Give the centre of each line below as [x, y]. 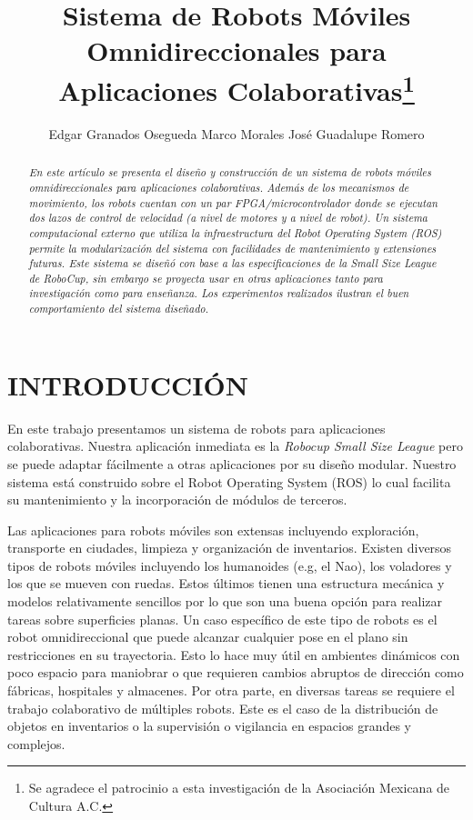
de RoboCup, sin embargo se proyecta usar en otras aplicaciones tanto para [206, 278]
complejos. [36, 743]
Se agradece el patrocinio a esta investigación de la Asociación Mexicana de [239, 788]
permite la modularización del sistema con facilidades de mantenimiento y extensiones [232, 248]
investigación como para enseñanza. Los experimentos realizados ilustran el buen [219, 293]
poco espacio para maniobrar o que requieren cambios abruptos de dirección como [236, 672]
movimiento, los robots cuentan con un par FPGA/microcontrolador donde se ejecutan [233, 202]
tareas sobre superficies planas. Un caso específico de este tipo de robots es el [222, 619]
